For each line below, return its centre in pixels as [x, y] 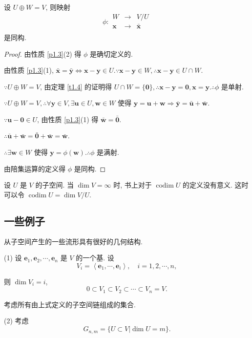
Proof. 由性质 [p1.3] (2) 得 [43, 53]
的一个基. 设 [95, 258]
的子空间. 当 [54, 185]
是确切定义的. [111, 53]
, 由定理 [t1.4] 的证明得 [76, 86]
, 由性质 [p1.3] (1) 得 [68, 119]
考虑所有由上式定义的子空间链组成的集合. [70, 304]
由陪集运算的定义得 [35, 168]
